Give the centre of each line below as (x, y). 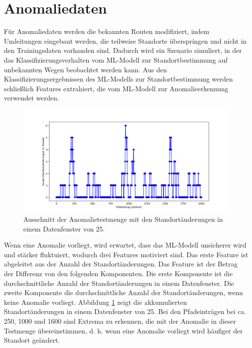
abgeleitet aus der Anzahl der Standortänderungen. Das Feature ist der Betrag (121, 264)
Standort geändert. (32, 340)
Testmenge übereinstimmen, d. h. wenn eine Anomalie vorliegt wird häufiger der (123, 330)
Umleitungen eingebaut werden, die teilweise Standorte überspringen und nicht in (125, 41)
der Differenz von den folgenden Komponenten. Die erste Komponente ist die (118, 273)
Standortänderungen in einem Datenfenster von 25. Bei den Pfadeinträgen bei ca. (125, 311)
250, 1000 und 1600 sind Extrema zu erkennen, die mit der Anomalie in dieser (120, 321)
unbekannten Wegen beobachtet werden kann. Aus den (85, 69)
